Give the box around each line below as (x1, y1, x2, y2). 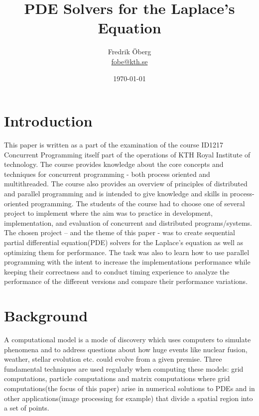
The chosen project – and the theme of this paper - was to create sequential (4, 227, 235, 238)
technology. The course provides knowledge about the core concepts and (4, 159, 224, 169)
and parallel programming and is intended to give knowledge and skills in (4, 188, 228, 198)
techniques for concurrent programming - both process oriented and (4, 168, 210, 179)
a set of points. (4, 403, 49, 413)
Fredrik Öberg (108, 46, 151, 57)
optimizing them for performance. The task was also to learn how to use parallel (4, 247, 250, 257)
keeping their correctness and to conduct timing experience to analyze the (4, 266, 230, 277)
